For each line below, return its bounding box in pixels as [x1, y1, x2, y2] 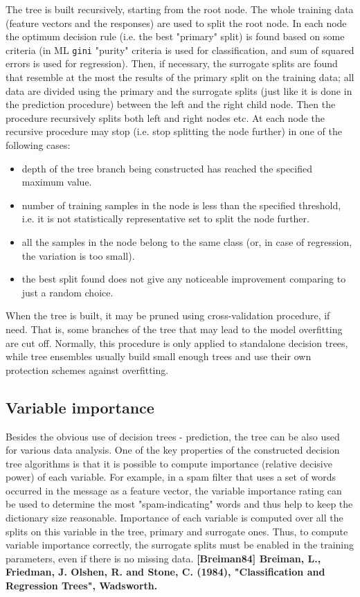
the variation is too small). [21, 248, 135, 262]
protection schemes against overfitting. [6, 362, 169, 377]
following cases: [6, 138, 71, 152]
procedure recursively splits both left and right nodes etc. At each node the [6, 110, 325, 125]
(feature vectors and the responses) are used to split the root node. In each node [6, 15, 347, 30]
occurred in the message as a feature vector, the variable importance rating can [6, 483, 342, 497]
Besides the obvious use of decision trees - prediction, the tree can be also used [6, 429, 340, 443]
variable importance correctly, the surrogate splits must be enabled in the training [6, 537, 354, 552]
